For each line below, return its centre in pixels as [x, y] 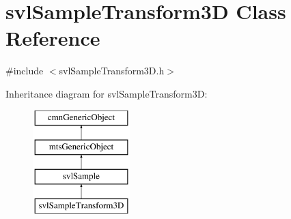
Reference [53, 38]
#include [25, 71]
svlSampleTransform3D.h [112, 71]
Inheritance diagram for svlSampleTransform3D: [107, 93]
